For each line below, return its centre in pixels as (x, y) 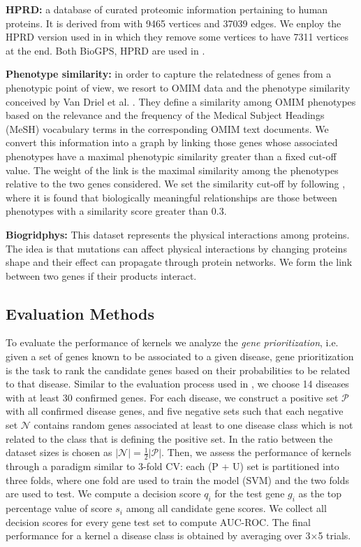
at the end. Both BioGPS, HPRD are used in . (105, 50)
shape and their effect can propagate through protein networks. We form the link (179, 262)
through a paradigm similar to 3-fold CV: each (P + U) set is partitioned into (172, 466)
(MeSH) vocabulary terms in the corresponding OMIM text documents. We (167, 128)
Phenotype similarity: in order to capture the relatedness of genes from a (169, 74)
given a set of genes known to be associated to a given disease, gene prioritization (180, 356)
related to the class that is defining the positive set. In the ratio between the (169, 438)
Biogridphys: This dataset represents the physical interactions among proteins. (178, 234)
